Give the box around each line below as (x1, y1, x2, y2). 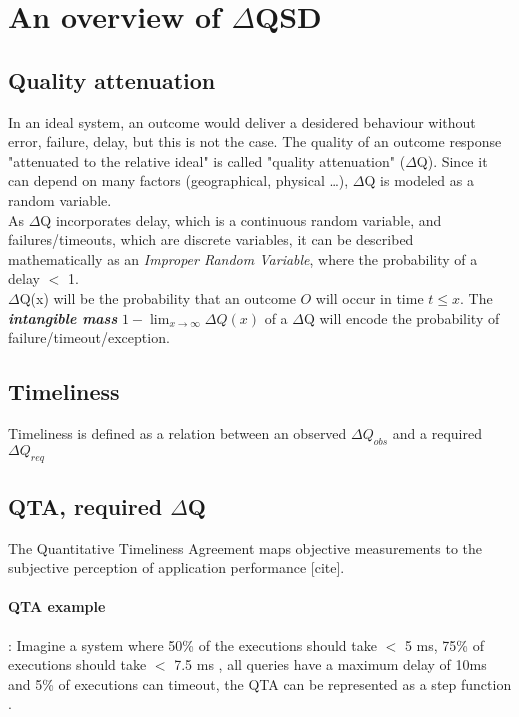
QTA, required (8, 490, 163, 521)
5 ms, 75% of (404, 634, 484, 655)
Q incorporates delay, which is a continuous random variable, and (40, 209, 442, 230)
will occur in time (315, 287, 424, 308)
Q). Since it (416, 150, 488, 171)
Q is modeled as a (364, 170, 474, 191)
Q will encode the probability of (303, 307, 500, 328)
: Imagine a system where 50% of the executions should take (8, 634, 377, 655)
